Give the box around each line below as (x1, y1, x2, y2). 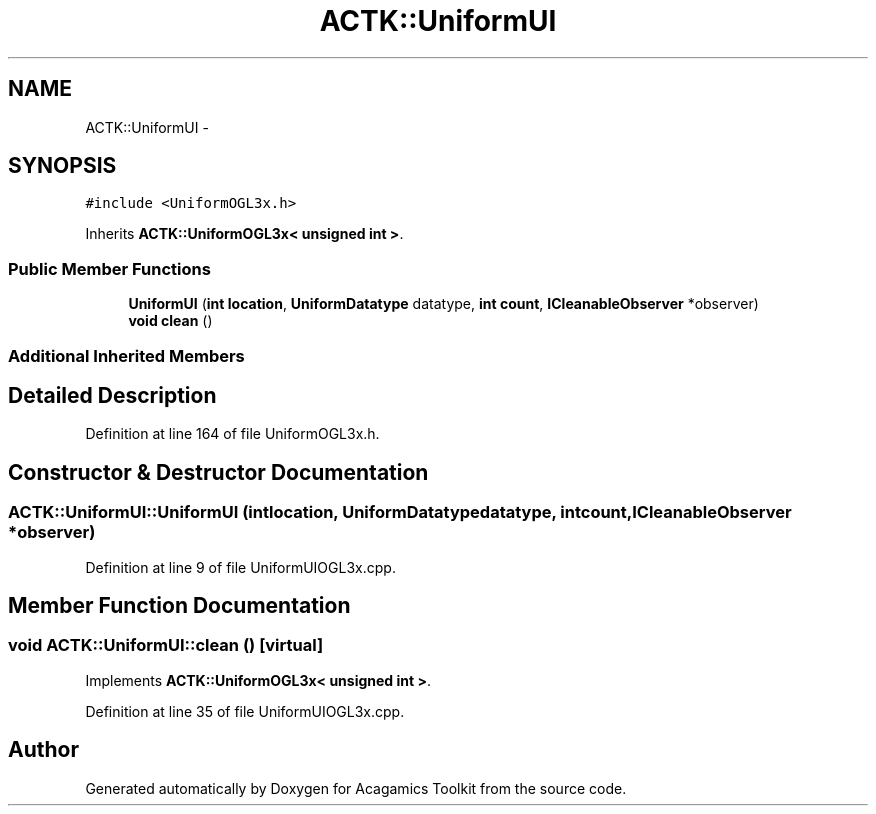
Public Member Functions (8, 258, 211, 279)
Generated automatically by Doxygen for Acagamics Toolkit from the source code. (85, 779, 627, 797)
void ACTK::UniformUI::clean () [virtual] (8, 635, 324, 656)
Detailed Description (8, 382, 217, 408)
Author (8, 737, 79, 763)
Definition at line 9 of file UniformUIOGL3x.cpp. (85, 558, 396, 576)
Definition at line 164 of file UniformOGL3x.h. (85, 425, 380, 443)
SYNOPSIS (8, 153, 117, 179)
